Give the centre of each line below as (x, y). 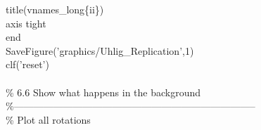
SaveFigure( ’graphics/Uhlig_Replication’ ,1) (100, 50)
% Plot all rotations (48, 119)
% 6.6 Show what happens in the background (103, 92)
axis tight (26, 23)
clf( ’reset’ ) (27, 64)
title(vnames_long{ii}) (55, 9)
